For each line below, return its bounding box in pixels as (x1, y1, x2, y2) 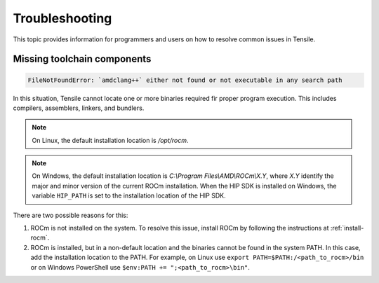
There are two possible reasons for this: (13, 211, 128, 219)
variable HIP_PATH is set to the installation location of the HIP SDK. (32, 191, 226, 200)
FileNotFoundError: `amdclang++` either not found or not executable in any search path (27, 76, 343, 84)
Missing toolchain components (13, 53, 152, 65)
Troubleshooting (13, 11, 112, 26)
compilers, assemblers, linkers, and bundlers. (13, 104, 145, 112)
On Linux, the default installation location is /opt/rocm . (32, 136, 189, 144)
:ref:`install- (330, 224, 364, 233)
